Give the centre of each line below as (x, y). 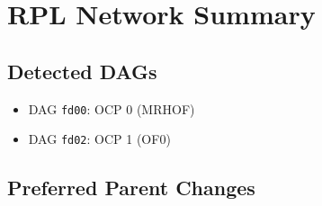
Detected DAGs (82, 71)
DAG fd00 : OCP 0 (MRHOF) (112, 108)
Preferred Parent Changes (131, 188)
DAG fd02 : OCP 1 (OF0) (99, 139)
